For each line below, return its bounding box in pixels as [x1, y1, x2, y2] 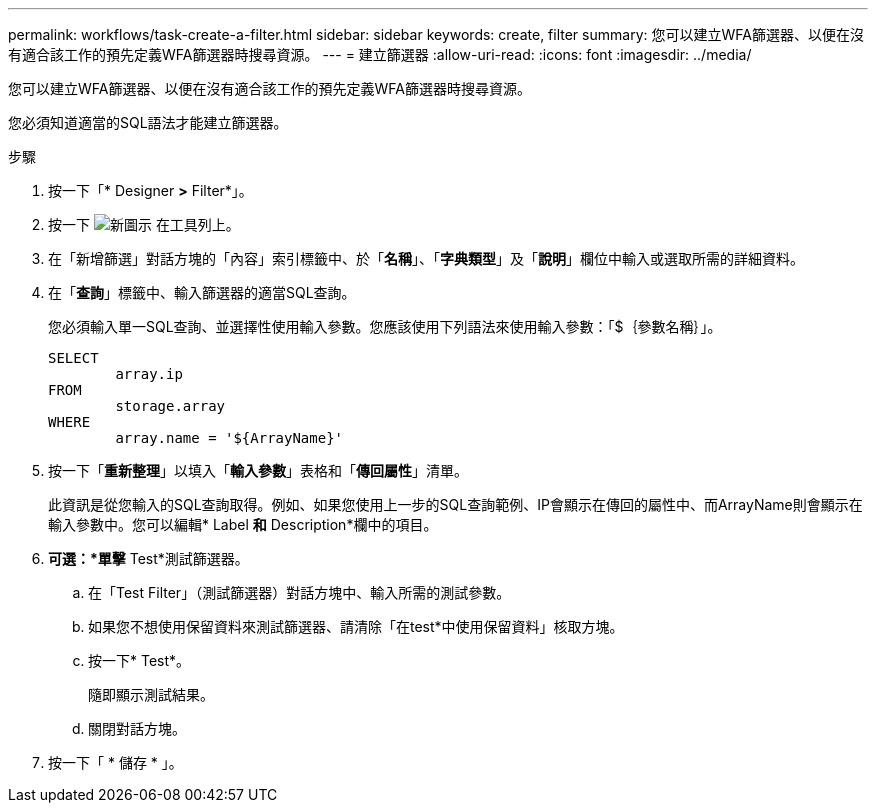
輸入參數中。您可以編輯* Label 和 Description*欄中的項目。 [48, 516, 438, 533]
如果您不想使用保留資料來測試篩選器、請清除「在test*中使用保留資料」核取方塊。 [88, 618, 624, 635]
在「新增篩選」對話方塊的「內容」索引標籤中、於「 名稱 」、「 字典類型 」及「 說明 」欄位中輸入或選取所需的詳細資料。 [48, 250, 804, 267]
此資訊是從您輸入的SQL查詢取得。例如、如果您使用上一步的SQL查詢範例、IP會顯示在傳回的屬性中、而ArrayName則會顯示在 [48, 496, 863, 513]
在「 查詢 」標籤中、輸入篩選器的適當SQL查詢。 [48, 284, 356, 301]
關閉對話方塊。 [88, 720, 186, 737]
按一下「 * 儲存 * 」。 [48, 754, 183, 771]
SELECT [48, 350, 99, 366]
